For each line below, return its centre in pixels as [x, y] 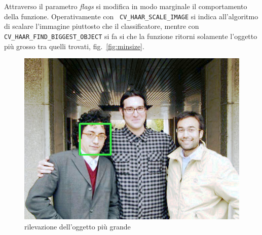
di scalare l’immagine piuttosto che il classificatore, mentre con [102, 26]
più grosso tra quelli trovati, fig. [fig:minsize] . [74, 46]
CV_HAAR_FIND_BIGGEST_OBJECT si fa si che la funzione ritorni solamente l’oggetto [131, 36]
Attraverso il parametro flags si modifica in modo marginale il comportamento [126, 6]
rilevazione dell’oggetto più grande [78, 226]
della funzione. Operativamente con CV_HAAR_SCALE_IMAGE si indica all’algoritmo [131, 16]
